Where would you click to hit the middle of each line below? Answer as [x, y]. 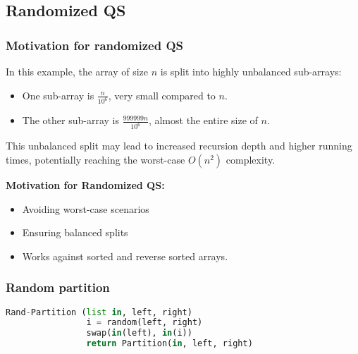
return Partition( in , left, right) [169, 344]
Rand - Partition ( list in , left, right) [99, 312]
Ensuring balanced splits [75, 232]
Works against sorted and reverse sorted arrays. [125, 256]
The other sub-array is [70, 120]
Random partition [58, 287]
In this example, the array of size [77, 71]
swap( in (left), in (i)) [139, 333]
